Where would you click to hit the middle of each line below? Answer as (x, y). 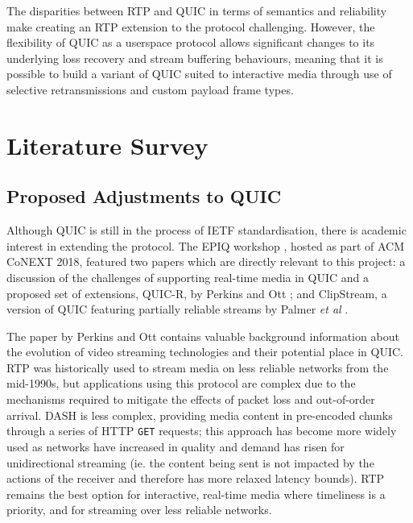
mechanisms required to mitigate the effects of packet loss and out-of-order (191, 399)
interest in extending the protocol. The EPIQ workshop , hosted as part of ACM (205, 245)
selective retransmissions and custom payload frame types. (150, 89)
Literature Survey (107, 145)
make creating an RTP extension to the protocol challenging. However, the (191, 26)
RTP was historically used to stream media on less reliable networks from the (198, 367)
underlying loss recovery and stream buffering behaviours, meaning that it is (195, 58)
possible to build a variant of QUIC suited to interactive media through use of (199, 74)
